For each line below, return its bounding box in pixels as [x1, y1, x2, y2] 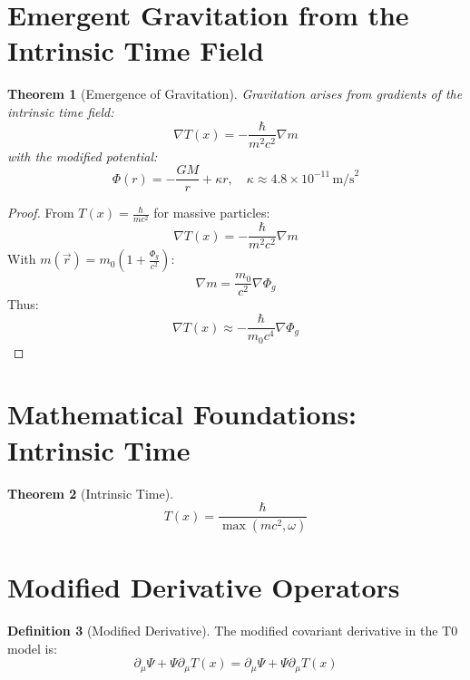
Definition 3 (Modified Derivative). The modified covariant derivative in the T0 [7, 621, 458, 640]
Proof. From [7, 203, 74, 222]
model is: [7, 638, 57, 657]
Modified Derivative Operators [7, 568, 400, 606]
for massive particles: [153, 203, 270, 222]
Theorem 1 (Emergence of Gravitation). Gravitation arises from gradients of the [7, 84, 463, 103]
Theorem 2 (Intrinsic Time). [7, 483, 174, 502]
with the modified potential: [7, 146, 158, 165]
